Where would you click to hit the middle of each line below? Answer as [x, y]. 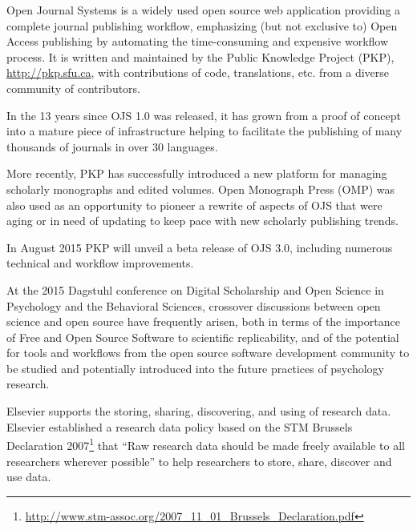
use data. [29, 477]
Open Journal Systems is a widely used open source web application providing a [204, 10]
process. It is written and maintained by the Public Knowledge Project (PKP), [200, 56]
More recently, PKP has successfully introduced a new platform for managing [197, 173]
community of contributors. [74, 88]
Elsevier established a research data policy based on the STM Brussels [180, 426]
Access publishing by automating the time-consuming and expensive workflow [198, 41]
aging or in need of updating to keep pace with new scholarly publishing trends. [202, 221]
